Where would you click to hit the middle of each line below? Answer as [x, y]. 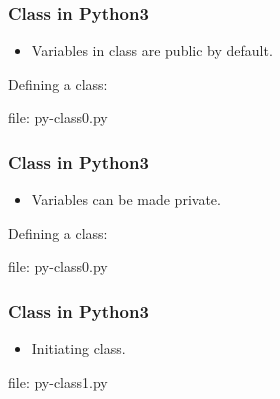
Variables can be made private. [126, 199]
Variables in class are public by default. [152, 50]
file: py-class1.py [58, 381]
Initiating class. [78, 348]
